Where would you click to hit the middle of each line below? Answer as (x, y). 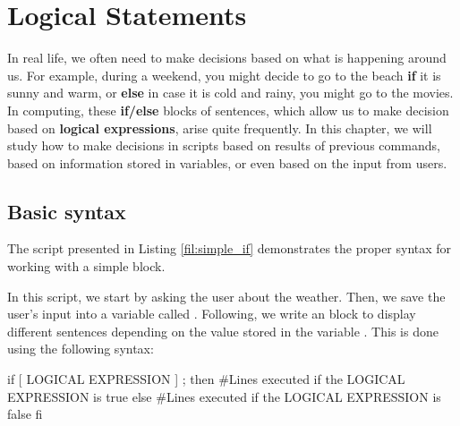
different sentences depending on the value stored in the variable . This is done (223, 331)
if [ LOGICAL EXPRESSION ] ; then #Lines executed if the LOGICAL (206, 379)
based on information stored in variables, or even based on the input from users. (227, 162)
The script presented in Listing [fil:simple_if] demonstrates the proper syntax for (230, 248)
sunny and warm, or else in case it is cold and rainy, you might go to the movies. (230, 93)
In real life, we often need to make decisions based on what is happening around (227, 58)
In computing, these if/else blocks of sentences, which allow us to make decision (228, 110)
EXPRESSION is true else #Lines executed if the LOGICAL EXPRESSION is (224, 396)
